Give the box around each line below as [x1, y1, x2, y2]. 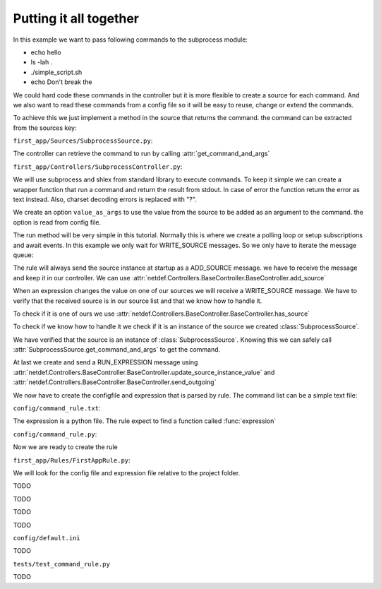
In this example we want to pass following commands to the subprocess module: [13, 35, 248, 44]
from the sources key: [13, 124, 77, 132]
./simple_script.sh [30, 68, 83, 76]
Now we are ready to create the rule [13, 443, 118, 451]
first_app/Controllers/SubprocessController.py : [13, 162, 183, 171]
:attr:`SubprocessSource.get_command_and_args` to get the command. [13, 345, 221, 354]
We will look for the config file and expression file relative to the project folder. [13, 469, 241, 477]
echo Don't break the [30, 78, 92, 86]
